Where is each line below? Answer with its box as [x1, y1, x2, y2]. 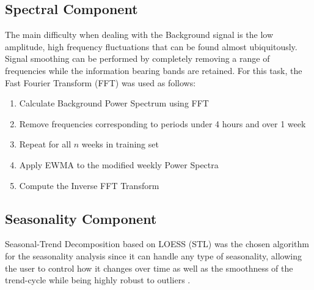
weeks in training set [81, 138, 159, 151]
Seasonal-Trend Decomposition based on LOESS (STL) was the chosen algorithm [5, 237, 309, 250]
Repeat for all [19, 138, 71, 151]
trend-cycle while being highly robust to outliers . [5, 273, 191, 286]
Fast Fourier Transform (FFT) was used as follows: [5, 76, 196, 89]
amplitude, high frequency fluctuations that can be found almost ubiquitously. [5, 40, 298, 53]
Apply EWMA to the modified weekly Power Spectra [19, 158, 219, 171]
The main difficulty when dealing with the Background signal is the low [5, 28, 274, 41]
